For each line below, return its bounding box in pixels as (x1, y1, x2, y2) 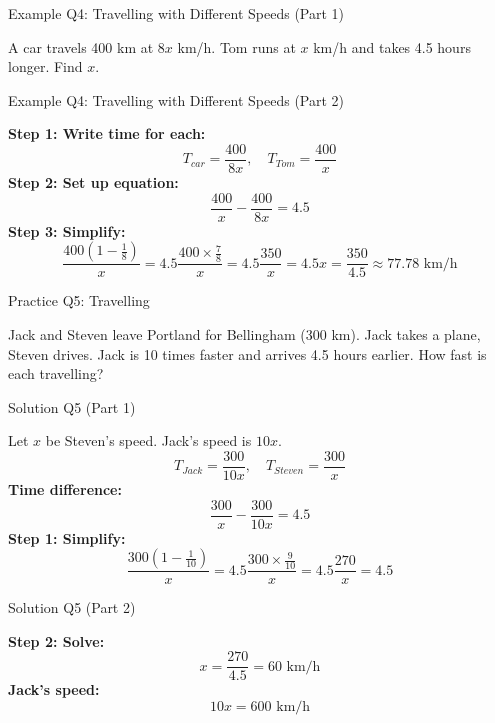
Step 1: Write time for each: (8, 123, 206, 144)
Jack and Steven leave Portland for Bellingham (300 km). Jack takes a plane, (8, 323, 481, 344)
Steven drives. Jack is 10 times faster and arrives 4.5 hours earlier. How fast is (8, 343, 487, 364)
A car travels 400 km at (8, 36, 154, 57)
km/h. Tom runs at (177, 36, 296, 57)
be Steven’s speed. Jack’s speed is (45, 430, 252, 451)
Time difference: (8, 478, 122, 499)
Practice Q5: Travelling (8, 290, 150, 311)
